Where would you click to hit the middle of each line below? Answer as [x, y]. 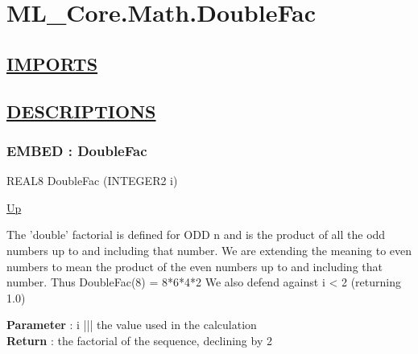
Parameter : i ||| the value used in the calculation [132, 325]
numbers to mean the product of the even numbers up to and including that [195, 266]
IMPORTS [52, 63]
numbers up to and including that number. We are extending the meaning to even [209, 250]
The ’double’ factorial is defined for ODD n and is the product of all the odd [196, 235]
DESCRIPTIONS [81, 111]
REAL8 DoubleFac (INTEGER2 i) [92, 181]
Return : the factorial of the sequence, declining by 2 [139, 340]
